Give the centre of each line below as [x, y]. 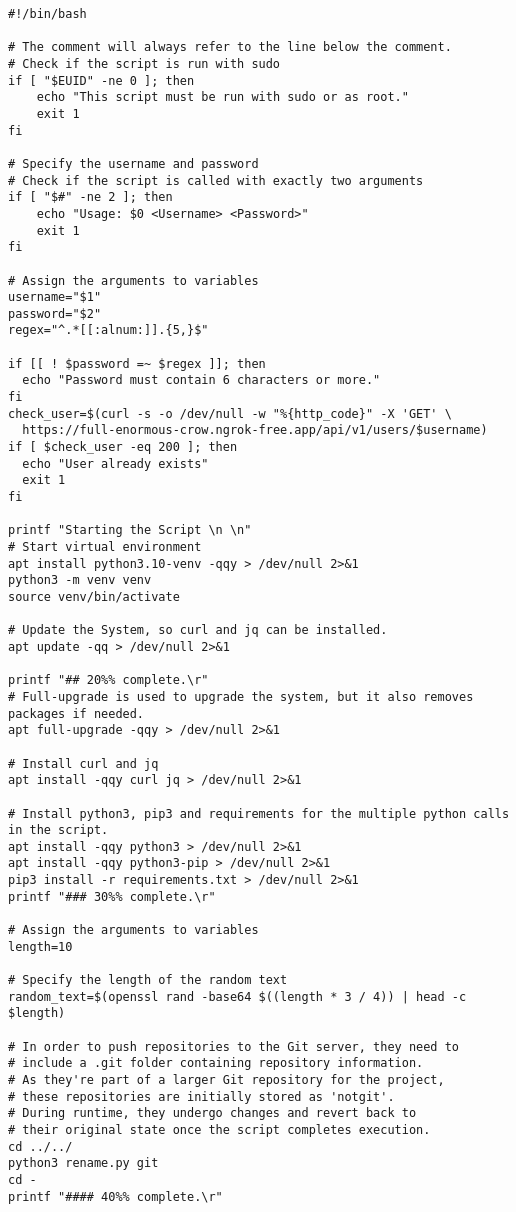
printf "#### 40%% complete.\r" [115, 1196]
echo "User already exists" [115, 463]
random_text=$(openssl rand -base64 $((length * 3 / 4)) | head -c [237, 996]
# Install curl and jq [83, 763]
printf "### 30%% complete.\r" [112, 896]
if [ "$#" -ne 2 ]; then [90, 197]
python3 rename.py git [83, 1163]
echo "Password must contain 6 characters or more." [201, 380]
